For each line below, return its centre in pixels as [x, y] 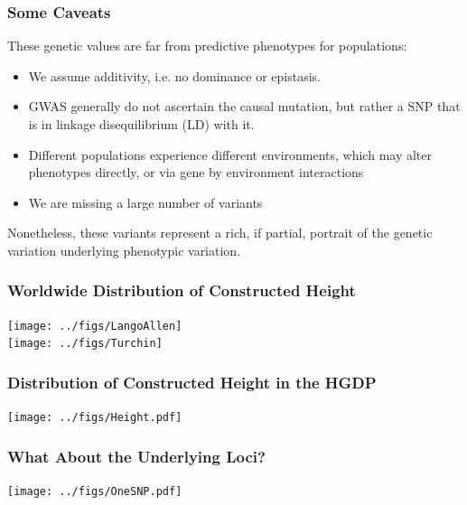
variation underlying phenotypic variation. [124, 250]
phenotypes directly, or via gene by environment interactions [196, 172]
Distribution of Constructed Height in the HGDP [192, 383]
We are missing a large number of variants [145, 202]
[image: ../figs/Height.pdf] [95, 418]
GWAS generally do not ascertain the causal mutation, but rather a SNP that [244, 106]
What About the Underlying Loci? [136, 456]
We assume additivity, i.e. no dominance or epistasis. [174, 75]
